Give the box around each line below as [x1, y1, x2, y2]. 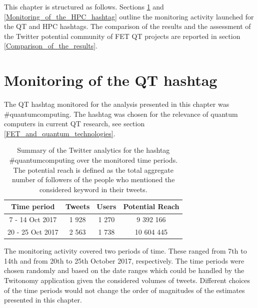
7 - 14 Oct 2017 [9, 214, 57, 225]
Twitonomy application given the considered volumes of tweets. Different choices [4, 275, 250, 285]
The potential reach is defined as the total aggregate [13, 164, 173, 175]
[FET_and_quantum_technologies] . [4, 128, 115, 138]
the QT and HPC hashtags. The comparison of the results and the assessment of [4, 21, 251, 31]
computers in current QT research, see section [4, 118, 145, 129]
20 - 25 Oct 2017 [7, 227, 58, 237]
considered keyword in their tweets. [39, 184, 147, 194]
